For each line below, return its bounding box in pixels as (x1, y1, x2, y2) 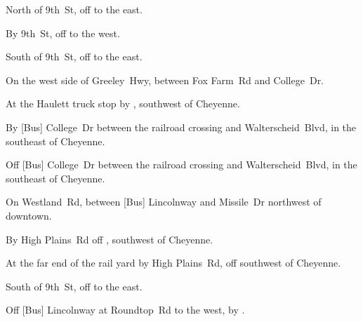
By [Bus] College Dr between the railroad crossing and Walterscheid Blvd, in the (6, 119, 357, 134)
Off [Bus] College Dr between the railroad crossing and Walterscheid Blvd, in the (6, 157, 357, 172)
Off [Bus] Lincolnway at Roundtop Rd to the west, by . (6, 302, 245, 317)
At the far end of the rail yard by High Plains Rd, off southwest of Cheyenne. (6, 255, 341, 270)
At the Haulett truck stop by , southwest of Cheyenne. (6, 96, 240, 111)
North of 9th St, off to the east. (6, 2, 143, 16)
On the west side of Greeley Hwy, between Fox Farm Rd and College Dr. (6, 72, 324, 87)
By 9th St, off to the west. (6, 25, 120, 40)
